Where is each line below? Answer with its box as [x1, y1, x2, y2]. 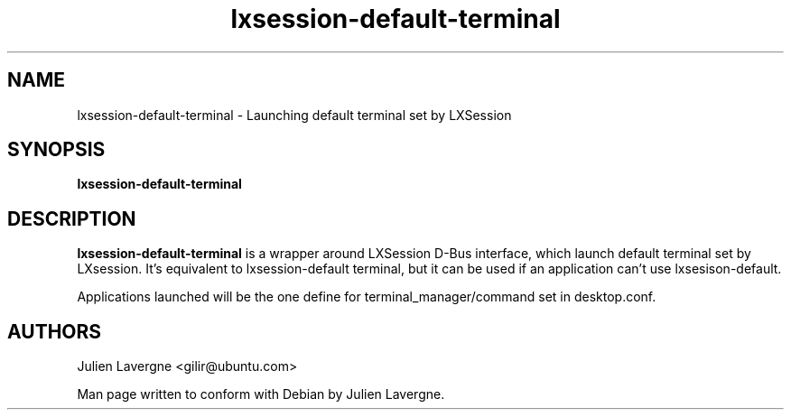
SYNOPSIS [7, 138, 106, 162]
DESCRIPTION [7, 207, 136, 230]
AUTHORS [7, 320, 102, 343]
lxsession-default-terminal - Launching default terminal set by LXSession [77, 107, 512, 123]
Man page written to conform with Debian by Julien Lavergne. [77, 386, 445, 403]
